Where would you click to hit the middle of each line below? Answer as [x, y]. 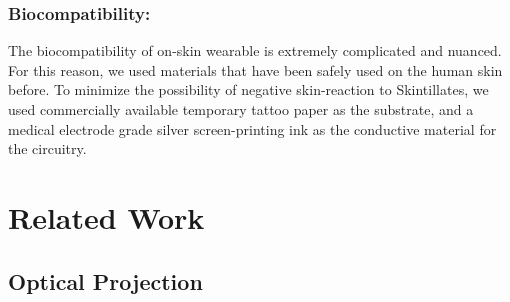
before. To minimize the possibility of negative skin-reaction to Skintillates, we [248, 89]
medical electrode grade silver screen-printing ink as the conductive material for [252, 128]
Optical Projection [105, 280]
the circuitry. [47, 148]
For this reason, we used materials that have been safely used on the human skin [255, 69]
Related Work [106, 216]
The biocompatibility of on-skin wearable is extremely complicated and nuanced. [255, 50]
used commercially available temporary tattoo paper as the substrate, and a [241, 109]
